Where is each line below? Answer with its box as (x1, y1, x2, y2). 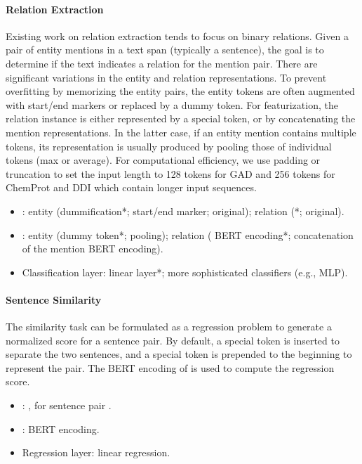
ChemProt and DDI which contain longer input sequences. (6, 180, 257, 195)
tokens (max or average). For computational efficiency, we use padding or (6, 153, 321, 167)
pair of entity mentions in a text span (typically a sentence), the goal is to (6, 42, 324, 57)
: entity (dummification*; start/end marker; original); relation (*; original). (22, 203, 344, 218)
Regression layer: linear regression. (22, 445, 170, 460)
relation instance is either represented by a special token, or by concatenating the (6, 111, 356, 126)
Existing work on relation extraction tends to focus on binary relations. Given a (6, 28, 349, 43)
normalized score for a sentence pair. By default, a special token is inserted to (6, 333, 340, 347)
